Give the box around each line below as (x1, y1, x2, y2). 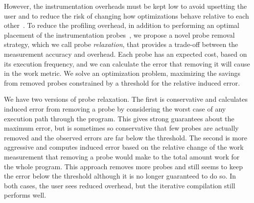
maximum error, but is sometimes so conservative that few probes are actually (4, 123, 239, 133)
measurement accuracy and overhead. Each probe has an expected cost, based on (4, 48, 247, 59)
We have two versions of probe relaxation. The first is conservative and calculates (4, 94, 248, 104)
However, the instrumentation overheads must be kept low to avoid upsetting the (4, 1, 247, 11)
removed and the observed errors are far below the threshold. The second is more (4, 132, 247, 142)
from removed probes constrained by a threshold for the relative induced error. (4, 77, 240, 88)
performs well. (4, 190, 46, 200)
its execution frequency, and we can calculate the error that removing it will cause (4, 58, 250, 68)
